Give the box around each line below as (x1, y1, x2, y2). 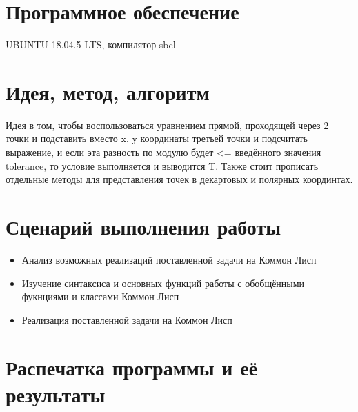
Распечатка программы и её (6, 353, 258, 381)
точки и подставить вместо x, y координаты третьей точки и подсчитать (6, 131, 308, 146)
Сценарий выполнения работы (6, 213, 281, 240)
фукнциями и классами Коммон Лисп (21, 289, 179, 304)
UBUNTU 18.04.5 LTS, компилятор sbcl (6, 37, 176, 52)
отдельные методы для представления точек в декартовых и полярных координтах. (6, 172, 353, 186)
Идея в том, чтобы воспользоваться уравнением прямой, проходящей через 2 (6, 117, 329, 132)
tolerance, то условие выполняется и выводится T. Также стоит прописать (6, 158, 319, 173)
